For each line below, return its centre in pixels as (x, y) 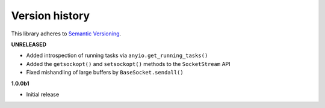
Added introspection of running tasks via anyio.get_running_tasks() (117, 55)
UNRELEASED (29, 44)
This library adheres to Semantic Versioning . (66, 34)
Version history (51, 16)
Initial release (43, 94)
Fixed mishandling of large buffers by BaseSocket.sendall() (105, 73)
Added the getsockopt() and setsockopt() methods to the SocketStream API (128, 64)
